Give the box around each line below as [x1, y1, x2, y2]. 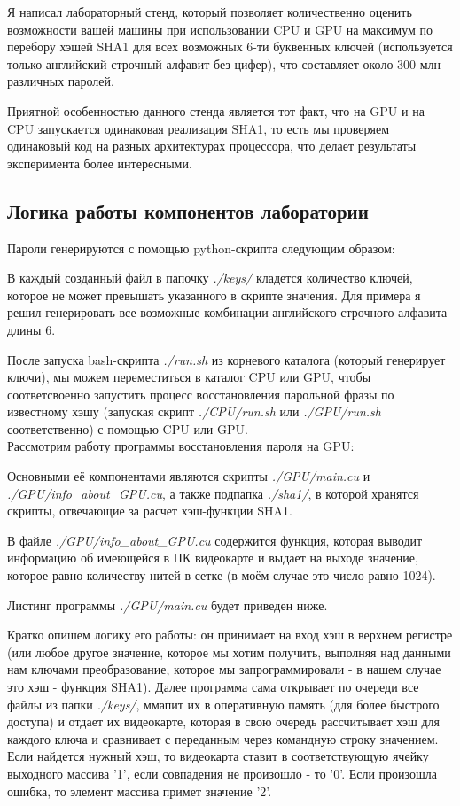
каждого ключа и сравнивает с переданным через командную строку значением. [7, 729, 439, 748]
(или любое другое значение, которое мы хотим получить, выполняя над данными [7, 642, 451, 661]
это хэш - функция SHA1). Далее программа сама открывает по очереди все [7, 678, 419, 696]
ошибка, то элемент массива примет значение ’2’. [7, 781, 272, 800]
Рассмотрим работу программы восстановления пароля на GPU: [7, 437, 355, 455]
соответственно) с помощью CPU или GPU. [7, 419, 248, 438]
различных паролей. [7, 72, 114, 90]
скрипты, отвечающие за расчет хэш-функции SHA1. [7, 501, 292, 520]
